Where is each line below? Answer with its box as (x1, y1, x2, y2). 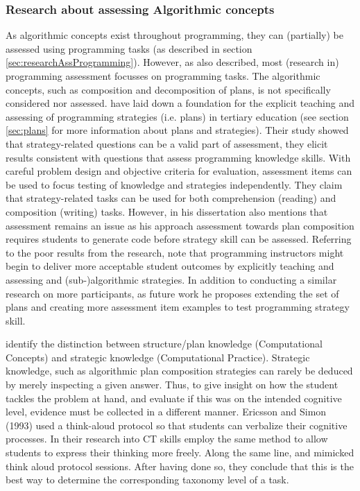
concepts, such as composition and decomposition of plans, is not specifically (6, 82, 331, 96)
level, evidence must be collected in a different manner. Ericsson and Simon (6, 404, 327, 419)
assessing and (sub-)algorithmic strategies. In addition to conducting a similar (6, 272, 337, 286)
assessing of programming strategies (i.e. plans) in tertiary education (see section (6, 109, 349, 123)
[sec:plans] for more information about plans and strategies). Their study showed (6, 123, 349, 137)
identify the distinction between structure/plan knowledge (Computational (6, 336, 323, 351)
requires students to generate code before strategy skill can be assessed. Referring (6, 232, 352, 246)
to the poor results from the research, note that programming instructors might (6, 245, 344, 259)
